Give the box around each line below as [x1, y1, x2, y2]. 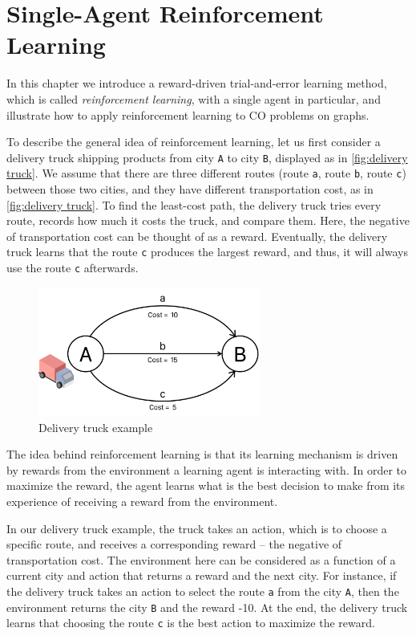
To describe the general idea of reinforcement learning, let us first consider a [6, 133, 381, 150]
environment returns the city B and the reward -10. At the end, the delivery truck [6, 598, 408, 615]
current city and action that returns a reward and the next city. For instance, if [6, 567, 397, 584]
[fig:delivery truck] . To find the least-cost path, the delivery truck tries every [6, 196, 382, 213]
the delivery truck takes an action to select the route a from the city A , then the [6, 583, 399, 600]
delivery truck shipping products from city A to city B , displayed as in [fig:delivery [6, 149, 408, 165]
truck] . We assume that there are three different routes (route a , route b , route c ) [6, 165, 406, 181]
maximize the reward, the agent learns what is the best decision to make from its [6, 477, 406, 494]
